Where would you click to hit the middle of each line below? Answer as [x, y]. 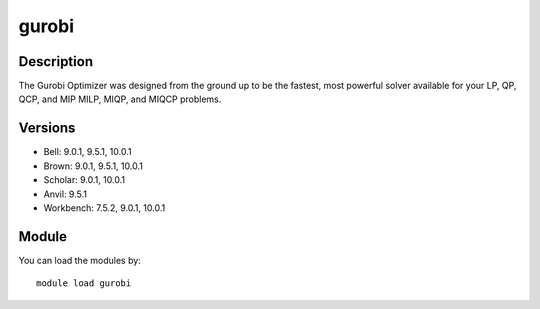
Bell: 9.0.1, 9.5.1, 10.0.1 [87, 152]
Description [56, 61]
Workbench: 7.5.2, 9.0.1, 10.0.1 [104, 207]
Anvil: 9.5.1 [65, 194]
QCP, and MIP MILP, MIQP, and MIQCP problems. [120, 99]
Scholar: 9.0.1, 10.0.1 [84, 180]
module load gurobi [84, 283]
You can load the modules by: [80, 260]
